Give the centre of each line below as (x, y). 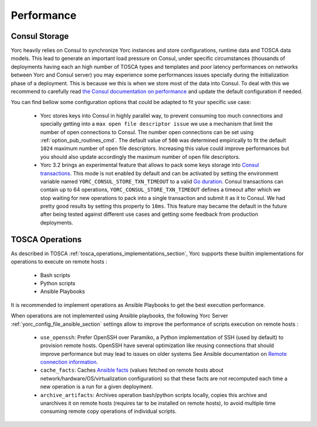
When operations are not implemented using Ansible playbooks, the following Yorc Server (119, 316)
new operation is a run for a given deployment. (97, 387)
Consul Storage (40, 36)
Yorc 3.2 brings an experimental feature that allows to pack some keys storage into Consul (150, 165)
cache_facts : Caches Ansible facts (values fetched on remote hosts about (132, 370)
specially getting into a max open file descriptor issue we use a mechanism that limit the (156, 124)
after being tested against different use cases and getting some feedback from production (149, 214)
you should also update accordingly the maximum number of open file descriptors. (140, 156)
